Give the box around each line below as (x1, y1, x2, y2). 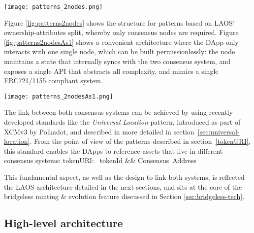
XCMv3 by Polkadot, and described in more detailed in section (4, 126, 194, 136)
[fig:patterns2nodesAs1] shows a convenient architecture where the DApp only (4, 36, 239, 47)
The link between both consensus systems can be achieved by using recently (4, 107, 233, 117)
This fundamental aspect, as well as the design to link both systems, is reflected (4, 172, 245, 182)
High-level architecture (4, 215, 123, 231)
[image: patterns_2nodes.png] (4, 3, 103, 10)
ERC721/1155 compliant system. (4, 75, 103, 86)
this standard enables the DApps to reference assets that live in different (4, 145, 223, 156)
